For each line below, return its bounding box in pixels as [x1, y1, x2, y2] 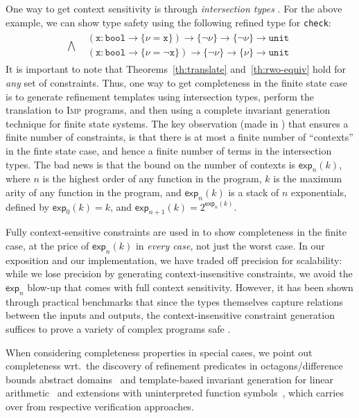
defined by [6, 199, 50, 214]
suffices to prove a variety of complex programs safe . [6, 322, 231, 336]
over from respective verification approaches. [6, 399, 194, 414]
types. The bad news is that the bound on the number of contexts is [6, 157, 296, 171]
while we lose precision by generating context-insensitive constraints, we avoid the [6, 266, 353, 281]
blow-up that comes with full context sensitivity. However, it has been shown [27, 280, 353, 295]
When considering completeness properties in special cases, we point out [6, 345, 313, 359]
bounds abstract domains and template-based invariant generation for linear [6, 372, 334, 386]
